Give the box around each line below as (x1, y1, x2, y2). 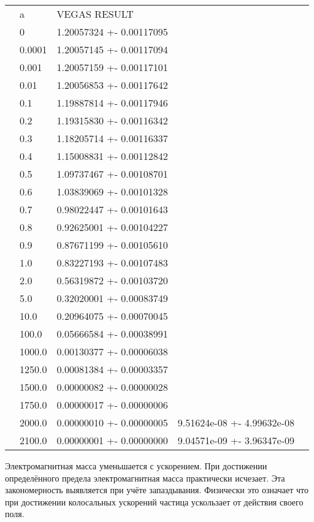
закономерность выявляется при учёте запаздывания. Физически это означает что (5, 483, 308, 496)
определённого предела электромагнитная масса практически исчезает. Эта (5, 471, 285, 484)
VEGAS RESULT (56, 7, 134, 21)
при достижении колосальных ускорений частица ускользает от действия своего (5, 495, 304, 508)
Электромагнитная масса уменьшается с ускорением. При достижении (5, 460, 267, 472)
